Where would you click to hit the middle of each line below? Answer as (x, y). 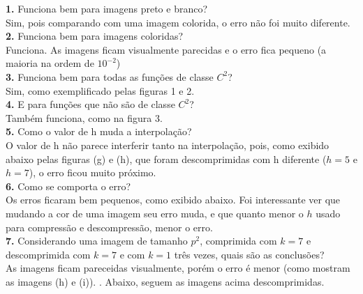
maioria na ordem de (50, 63)
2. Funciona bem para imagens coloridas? (95, 36)
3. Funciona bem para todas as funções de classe (110, 76)
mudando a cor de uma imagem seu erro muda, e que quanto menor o (155, 213)
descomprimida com (48, 254)
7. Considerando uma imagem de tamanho (97, 241)
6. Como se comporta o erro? (68, 186)
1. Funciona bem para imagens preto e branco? (107, 8)
